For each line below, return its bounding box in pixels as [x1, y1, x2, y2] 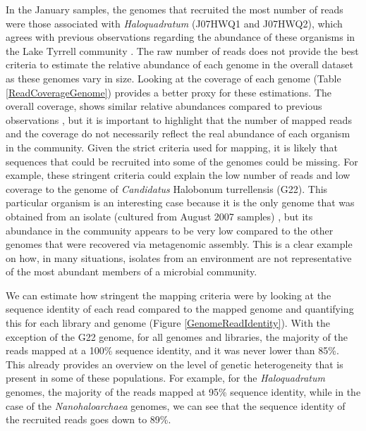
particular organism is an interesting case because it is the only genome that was [6, 195, 355, 210]
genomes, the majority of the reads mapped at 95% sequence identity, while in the [6, 385, 361, 399]
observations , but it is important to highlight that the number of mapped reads [6, 112, 352, 127]
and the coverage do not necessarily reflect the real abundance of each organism [6, 126, 350, 141]
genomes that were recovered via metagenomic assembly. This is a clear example [6, 237, 353, 251]
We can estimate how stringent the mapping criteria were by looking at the [6, 287, 331, 302]
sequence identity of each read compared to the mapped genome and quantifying [6, 301, 354, 316]
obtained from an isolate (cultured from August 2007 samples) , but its [6, 208, 313, 223]
